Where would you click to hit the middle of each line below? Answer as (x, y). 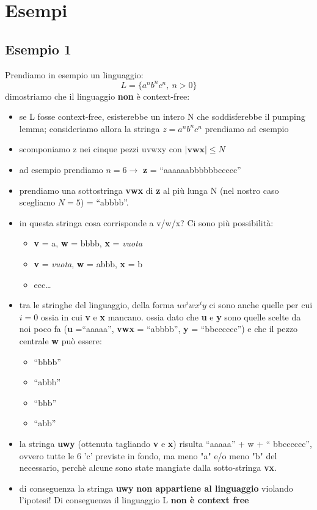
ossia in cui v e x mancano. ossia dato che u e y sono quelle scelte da (171, 316)
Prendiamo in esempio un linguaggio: (74, 74)
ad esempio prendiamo (61, 170)
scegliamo (37, 202)
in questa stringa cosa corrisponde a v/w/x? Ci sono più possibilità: (146, 222)
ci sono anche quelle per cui (261, 305)
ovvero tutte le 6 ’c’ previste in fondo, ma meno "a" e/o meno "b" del (148, 455)
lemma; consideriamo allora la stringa (89, 128)
